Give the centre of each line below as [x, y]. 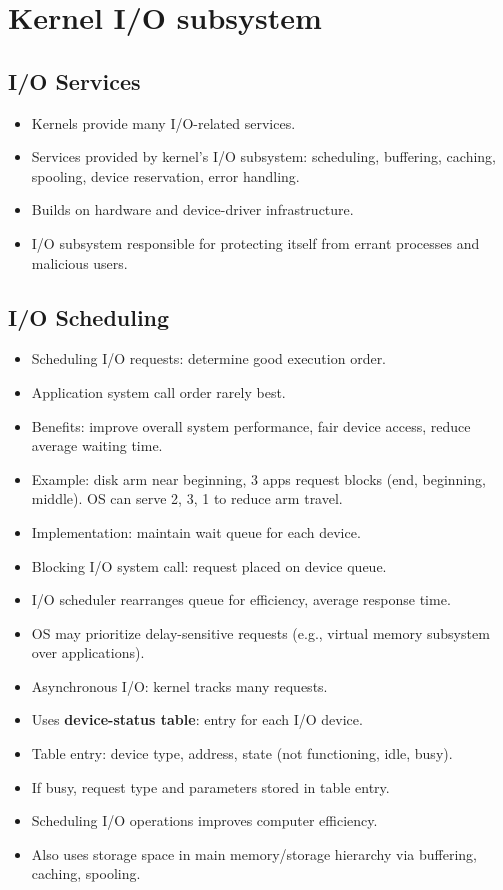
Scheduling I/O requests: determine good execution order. [209, 358]
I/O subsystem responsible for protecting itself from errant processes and [255, 242]
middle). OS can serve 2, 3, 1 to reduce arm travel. [187, 498]
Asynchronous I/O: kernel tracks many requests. [179, 685]
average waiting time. [97, 445]
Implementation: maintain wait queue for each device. [196, 531]
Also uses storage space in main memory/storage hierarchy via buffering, [254, 853]
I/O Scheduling [89, 316]
